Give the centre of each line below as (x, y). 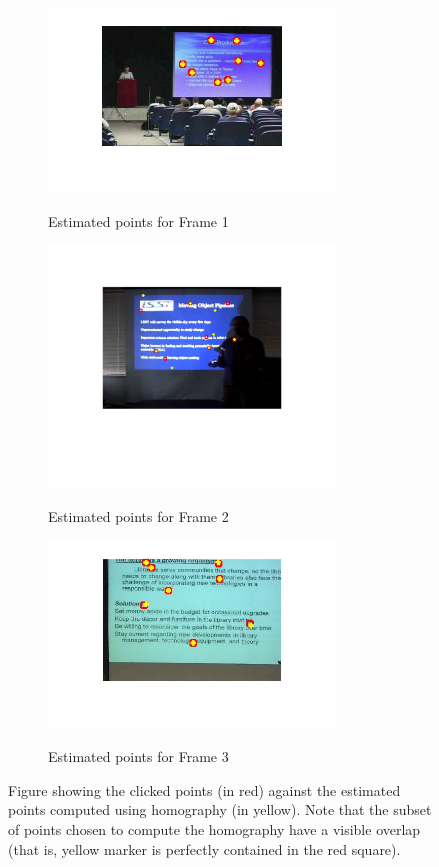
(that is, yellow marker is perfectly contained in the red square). (204, 848)
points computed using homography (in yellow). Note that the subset (220, 809)
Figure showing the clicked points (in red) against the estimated (204, 789)
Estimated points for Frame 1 (138, 220)
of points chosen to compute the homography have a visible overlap (214, 828)
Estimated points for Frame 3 (138, 756)
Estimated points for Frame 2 (138, 516)
